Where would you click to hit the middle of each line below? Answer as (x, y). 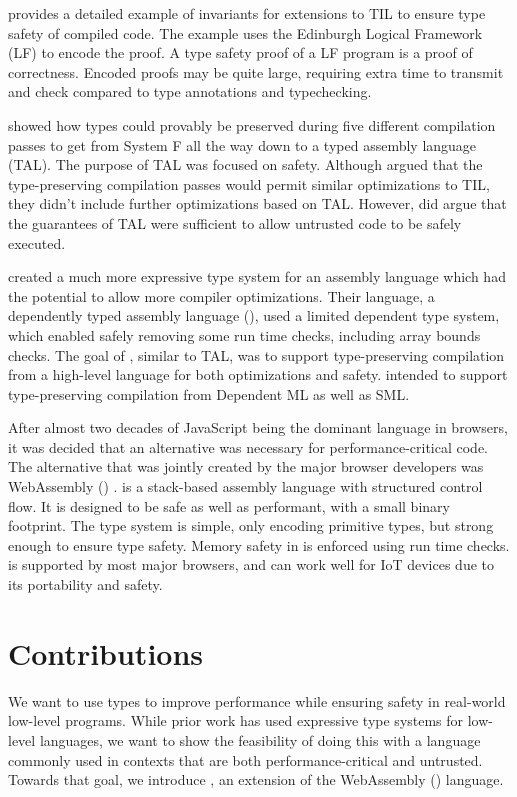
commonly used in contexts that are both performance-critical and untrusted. (245, 759)
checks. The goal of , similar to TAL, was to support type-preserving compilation (256, 354)
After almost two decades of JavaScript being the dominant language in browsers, (258, 427)
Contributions (106, 652)
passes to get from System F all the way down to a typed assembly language (242, 144)
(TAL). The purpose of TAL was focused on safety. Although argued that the (245, 164)
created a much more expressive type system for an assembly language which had (257, 276)
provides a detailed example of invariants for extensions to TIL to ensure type (247, 13)
